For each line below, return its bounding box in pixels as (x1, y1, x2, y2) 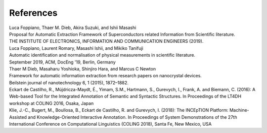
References (9, 7, 58, 18)
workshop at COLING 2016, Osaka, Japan (9, 100, 94, 106)
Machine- (229, 107, 249, 113)
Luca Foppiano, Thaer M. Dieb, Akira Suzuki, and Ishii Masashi (9, 25, 136, 31)
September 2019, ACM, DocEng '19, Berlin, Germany (9, 59, 116, 65)
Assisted (9, 114, 27, 120)
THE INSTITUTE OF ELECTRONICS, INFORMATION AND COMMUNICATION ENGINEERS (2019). (9, 38, 204, 44)
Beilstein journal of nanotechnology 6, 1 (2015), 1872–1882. (9, 79, 129, 86)
